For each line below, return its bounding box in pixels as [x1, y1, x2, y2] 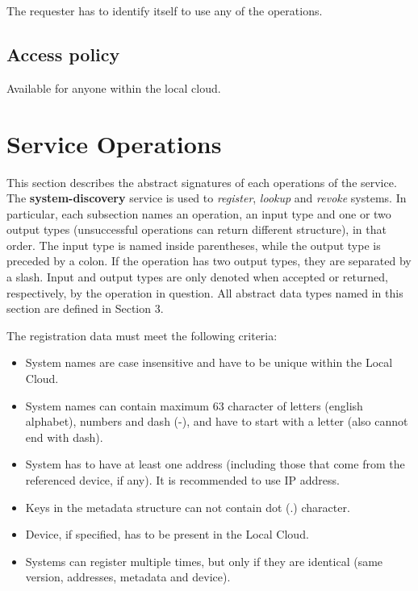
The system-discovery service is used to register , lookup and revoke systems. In [6, 189, 407, 206]
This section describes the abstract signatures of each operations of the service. [6, 173, 397, 190]
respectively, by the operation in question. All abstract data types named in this [6, 284, 403, 301]
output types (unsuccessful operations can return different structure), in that [6, 221, 387, 238]
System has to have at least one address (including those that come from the [25, 456, 405, 472]
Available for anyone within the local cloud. [6, 79, 221, 96]
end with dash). [25, 428, 103, 445]
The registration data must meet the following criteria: [6, 327, 278, 343]
